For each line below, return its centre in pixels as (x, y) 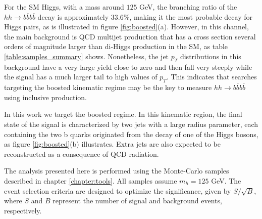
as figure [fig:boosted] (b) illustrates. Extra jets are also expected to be (113, 144)
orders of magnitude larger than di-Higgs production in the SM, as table (116, 46)
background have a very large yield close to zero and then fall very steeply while (128, 67)
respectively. (23, 210)
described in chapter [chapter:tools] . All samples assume (91, 180)
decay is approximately (73, 16)
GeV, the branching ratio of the (188, 7)
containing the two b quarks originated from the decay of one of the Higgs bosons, (131, 134)
